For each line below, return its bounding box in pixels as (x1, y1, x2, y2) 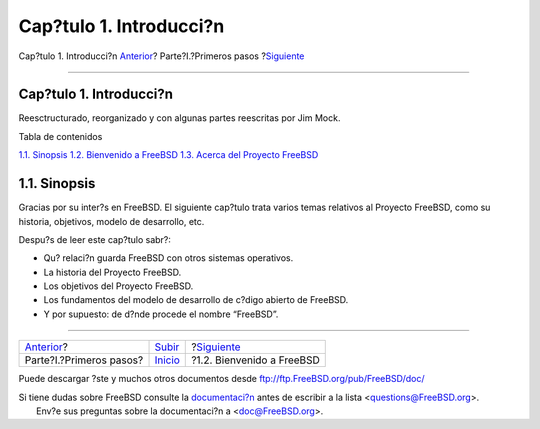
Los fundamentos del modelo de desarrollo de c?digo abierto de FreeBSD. (43, 294, 349, 306)
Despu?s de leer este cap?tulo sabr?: (18, 233, 172, 245)
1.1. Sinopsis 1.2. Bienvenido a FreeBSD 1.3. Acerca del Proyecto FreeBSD (18, 149, 319, 161)
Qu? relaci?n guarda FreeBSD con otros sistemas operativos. (43, 252, 294, 264)
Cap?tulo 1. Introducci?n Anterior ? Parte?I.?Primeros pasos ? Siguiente (18, 50, 305, 62)
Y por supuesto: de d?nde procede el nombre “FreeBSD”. (43, 308, 279, 320)
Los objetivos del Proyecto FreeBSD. (43, 280, 194, 292)
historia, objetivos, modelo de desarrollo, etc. (18, 215, 205, 227)
